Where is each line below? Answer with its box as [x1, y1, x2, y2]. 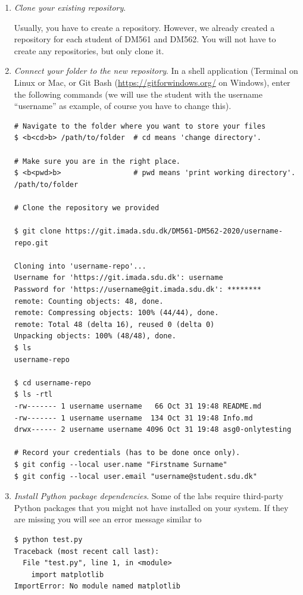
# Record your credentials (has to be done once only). [14, 448, 240, 457]
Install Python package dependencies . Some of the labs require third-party [14, 490, 283, 502]
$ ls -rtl [14, 390, 53, 399]
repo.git [14, 238, 49, 247]
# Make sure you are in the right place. [14, 157, 180, 166]
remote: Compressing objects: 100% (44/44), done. [14, 309, 219, 317]
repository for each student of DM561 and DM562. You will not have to [14, 33, 276, 45]
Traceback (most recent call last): [14, 547, 160, 556]
